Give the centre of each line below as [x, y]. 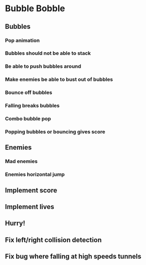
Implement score [31, 190]
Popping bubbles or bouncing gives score [55, 132]
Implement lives [30, 207]
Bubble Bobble [35, 9]
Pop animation [22, 40]
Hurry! [15, 223]
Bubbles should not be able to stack [48, 53]
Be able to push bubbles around [43, 66]
